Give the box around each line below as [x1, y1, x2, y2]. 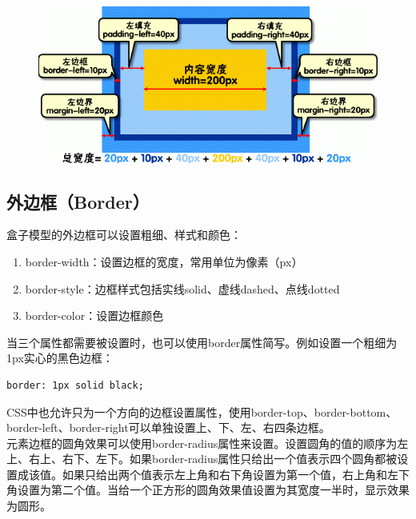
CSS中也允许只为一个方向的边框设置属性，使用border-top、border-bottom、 [6, 403, 398, 420]
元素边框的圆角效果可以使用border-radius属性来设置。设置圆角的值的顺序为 [6, 434, 398, 451]
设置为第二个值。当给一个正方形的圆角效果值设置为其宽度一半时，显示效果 [17, 481, 410, 498]
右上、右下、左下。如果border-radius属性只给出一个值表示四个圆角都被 [28, 450, 398, 467]
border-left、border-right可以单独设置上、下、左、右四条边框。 [6, 419, 330, 436]
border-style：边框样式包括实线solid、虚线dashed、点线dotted [25, 280, 340, 297]
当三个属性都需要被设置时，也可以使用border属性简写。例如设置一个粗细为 [6, 333, 398, 350]
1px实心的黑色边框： [6, 349, 114, 366]
